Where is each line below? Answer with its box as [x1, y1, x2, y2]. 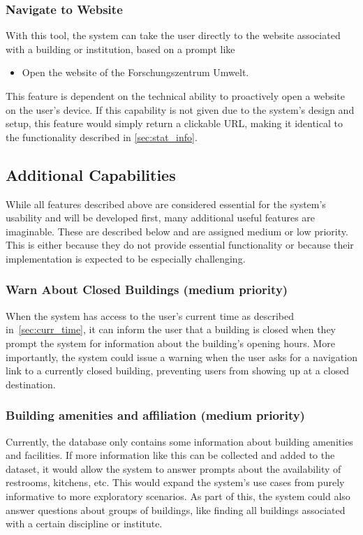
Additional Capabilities [6, 163, 176, 185]
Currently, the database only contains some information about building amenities [6, 434, 353, 448]
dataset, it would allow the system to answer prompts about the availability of [6, 461, 341, 476]
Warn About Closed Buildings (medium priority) [6, 281, 288, 298]
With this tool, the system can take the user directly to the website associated [6, 28, 341, 43]
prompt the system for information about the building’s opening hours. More [6, 335, 335, 350]
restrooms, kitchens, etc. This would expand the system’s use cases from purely [6, 475, 345, 490]
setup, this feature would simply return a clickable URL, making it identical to [6, 116, 343, 131]
